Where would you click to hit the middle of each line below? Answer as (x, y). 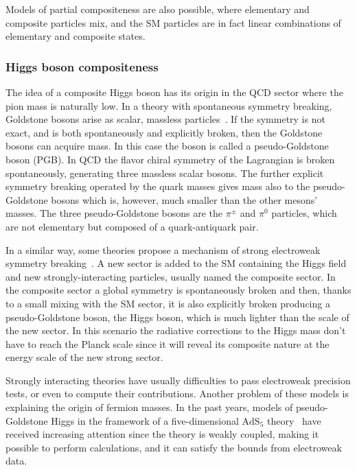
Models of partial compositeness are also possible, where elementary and (158, 9)
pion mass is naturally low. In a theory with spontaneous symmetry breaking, (169, 105)
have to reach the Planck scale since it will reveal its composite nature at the (168, 343)
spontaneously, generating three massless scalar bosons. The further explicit (165, 173)
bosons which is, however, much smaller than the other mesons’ (184, 199)
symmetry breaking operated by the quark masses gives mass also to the (158, 186)
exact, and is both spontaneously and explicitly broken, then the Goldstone (164, 132)
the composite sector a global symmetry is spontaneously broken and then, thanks (178, 290)
